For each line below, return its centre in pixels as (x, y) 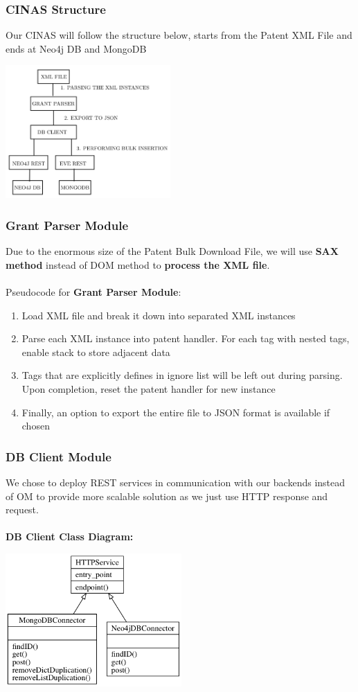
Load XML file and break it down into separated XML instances (159, 315)
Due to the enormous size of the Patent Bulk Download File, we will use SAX (172, 251)
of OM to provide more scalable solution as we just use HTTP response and (167, 496)
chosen (36, 426)
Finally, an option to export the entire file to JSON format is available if (176, 412)
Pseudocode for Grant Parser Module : (93, 292)
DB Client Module (59, 456)
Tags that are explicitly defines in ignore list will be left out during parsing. (182, 375)
